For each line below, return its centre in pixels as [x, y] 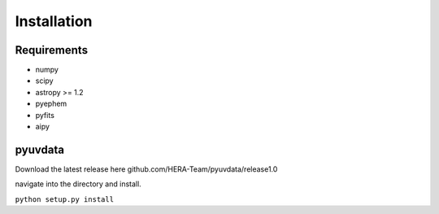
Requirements [52, 50]
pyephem [51, 104]
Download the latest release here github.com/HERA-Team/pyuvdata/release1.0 [146, 169]
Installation [54, 21]
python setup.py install [64, 199]
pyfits [45, 115]
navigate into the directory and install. [78, 184]
